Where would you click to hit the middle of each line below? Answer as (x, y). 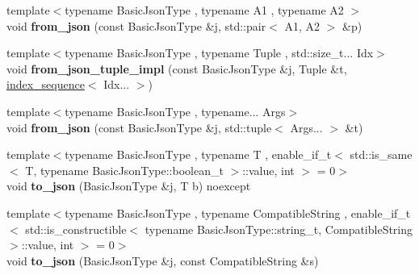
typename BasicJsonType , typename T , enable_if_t (198, 154)
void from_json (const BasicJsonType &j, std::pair (136, 25)
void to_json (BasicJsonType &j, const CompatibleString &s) (163, 260)
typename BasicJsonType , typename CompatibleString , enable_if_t (238, 212)
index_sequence (46, 84)
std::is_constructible (76, 229)
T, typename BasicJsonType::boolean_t (124, 170)
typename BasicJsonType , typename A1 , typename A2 (204, 10)
